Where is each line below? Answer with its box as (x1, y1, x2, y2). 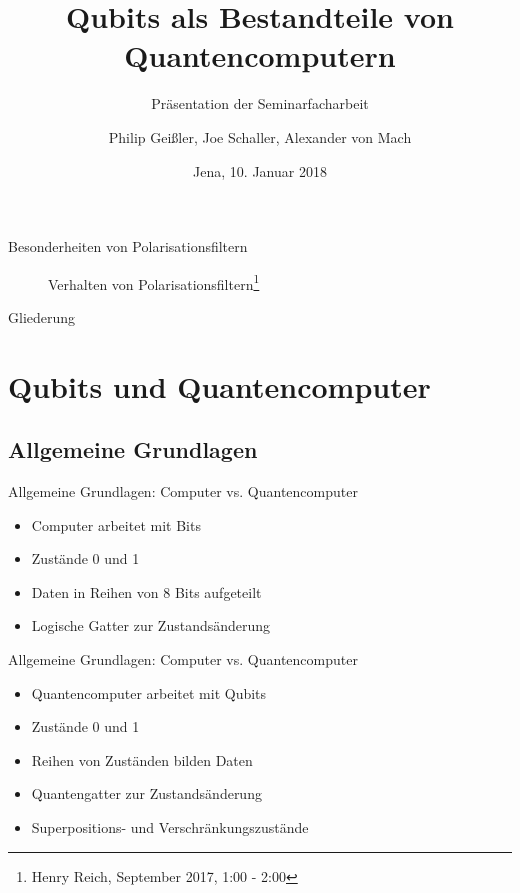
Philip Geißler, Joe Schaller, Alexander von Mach (108, 126, 412, 147)
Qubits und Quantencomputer (8, 365, 431, 406)
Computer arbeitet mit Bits (31, 514, 201, 535)
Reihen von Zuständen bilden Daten (31, 749, 253, 770)
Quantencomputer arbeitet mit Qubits (31, 682, 267, 703)
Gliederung (8, 306, 76, 327)
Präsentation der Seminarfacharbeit (151, 93, 369, 114)
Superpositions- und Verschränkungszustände (31, 817, 309, 838)
